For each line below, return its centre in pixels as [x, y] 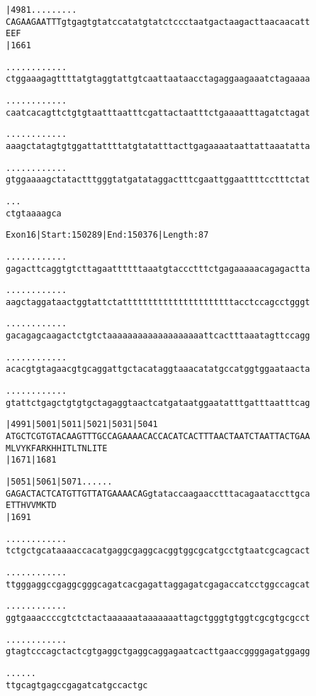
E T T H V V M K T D [31, 506]
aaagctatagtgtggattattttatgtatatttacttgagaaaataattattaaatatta [158, 146]
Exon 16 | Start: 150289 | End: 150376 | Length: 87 [107, 235]
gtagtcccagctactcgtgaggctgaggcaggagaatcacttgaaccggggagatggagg [158, 652]
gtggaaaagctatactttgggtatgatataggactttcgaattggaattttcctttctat [158, 180]
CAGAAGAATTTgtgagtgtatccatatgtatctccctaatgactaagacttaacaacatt [158, 22]
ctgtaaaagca [34, 213]
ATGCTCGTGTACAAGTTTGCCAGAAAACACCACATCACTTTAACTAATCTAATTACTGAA [158, 437]
